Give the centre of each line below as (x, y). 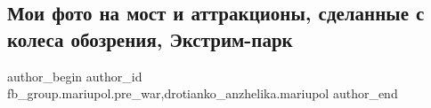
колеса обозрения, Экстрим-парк (150, 39)
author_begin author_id (75, 76)
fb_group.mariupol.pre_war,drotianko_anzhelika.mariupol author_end (203, 93)
